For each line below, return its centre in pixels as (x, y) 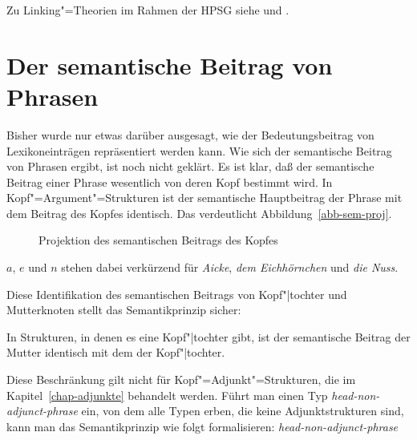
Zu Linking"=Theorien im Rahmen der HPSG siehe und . (148, 10)
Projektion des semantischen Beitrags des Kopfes (158, 240)
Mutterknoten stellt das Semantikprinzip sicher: (124, 310)
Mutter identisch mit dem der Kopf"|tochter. (116, 352)
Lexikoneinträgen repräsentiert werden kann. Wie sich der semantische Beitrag (199, 150)
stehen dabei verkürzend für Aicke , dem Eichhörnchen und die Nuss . (230, 267)
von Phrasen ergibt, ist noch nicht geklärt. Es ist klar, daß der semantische (190, 166)
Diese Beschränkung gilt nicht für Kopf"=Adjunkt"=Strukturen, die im (181, 379)
